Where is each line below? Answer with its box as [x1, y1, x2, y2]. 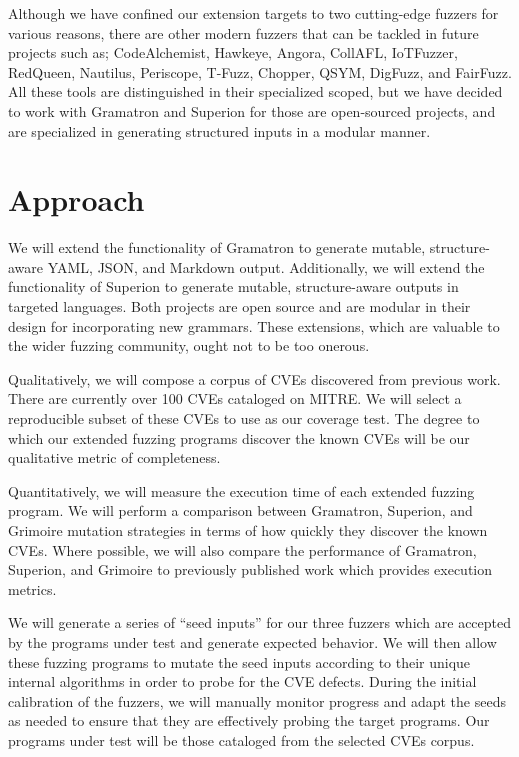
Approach [8, 179, 145, 220]
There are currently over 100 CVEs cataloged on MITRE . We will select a [8, 388, 462, 409]
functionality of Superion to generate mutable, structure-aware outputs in [8, 276, 459, 297]
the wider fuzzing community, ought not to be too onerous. [8, 335, 370, 356]
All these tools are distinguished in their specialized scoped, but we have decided [8, 81, 503, 102]
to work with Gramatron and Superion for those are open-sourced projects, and [8, 100, 496, 121]
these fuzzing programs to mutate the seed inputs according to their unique [8, 651, 471, 672]
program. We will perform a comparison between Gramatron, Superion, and [8, 500, 473, 521]
